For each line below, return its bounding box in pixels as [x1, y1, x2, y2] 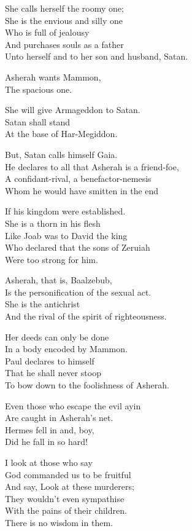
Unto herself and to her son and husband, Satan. [5, 50, 188, 63]
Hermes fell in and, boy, [5, 423, 94, 436]
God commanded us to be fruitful [5, 468, 131, 481]
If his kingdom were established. [5, 205, 126, 218]
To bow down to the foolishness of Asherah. [5, 379, 169, 391]
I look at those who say [5, 456, 93, 468]
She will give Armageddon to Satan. [5, 103, 140, 116]
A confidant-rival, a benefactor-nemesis [5, 172, 152, 185]
